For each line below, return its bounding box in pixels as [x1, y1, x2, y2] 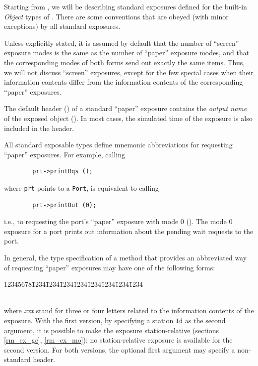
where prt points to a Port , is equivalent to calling [4, 182, 159, 193]
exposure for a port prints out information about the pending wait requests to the [4, 226, 254, 236]
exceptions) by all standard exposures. [4, 21, 121, 31]
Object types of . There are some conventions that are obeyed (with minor [4, 11, 229, 21]
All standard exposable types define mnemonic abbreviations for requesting [4, 139, 233, 150]
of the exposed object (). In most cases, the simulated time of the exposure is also [4, 113, 253, 123]
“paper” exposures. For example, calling [4, 149, 125, 159]
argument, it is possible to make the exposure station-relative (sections [4, 325, 219, 335]
